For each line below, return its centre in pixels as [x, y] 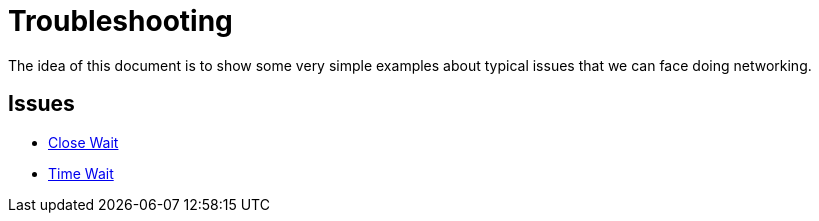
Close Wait [83, 142]
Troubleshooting [120, 21]
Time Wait [81, 173]
